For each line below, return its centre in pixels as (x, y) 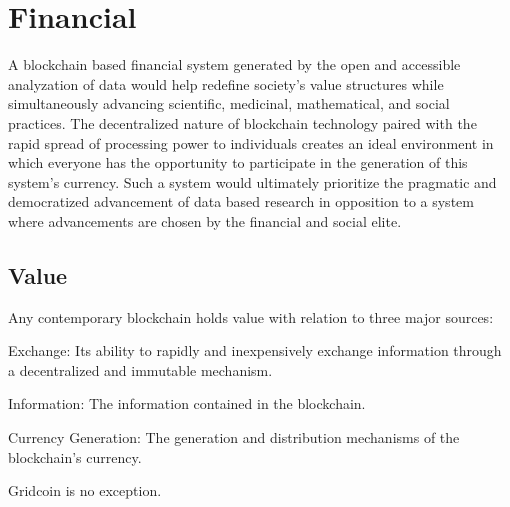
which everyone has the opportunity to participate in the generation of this (238, 162)
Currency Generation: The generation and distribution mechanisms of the (234, 437)
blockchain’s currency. (75, 456)
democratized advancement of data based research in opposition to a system (241, 201)
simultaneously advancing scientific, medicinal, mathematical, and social (229, 103)
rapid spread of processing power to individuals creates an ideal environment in (251, 142)
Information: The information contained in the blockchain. (187, 403)
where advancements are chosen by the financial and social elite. (205, 220)
